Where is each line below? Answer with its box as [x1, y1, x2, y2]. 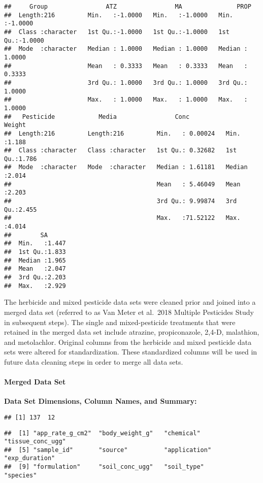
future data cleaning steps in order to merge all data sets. [4, 356, 183, 367]
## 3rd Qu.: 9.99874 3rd [4, 198, 237, 205]
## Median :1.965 [4, 256, 66, 264]
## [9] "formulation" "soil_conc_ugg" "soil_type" [4, 463, 204, 471]
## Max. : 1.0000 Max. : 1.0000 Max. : [4, 96, 248, 104]
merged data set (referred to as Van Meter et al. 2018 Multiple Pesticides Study [4, 306, 254, 317]
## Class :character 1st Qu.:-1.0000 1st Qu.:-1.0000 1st [4, 28, 229, 36]
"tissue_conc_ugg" [4, 438, 66, 445]
